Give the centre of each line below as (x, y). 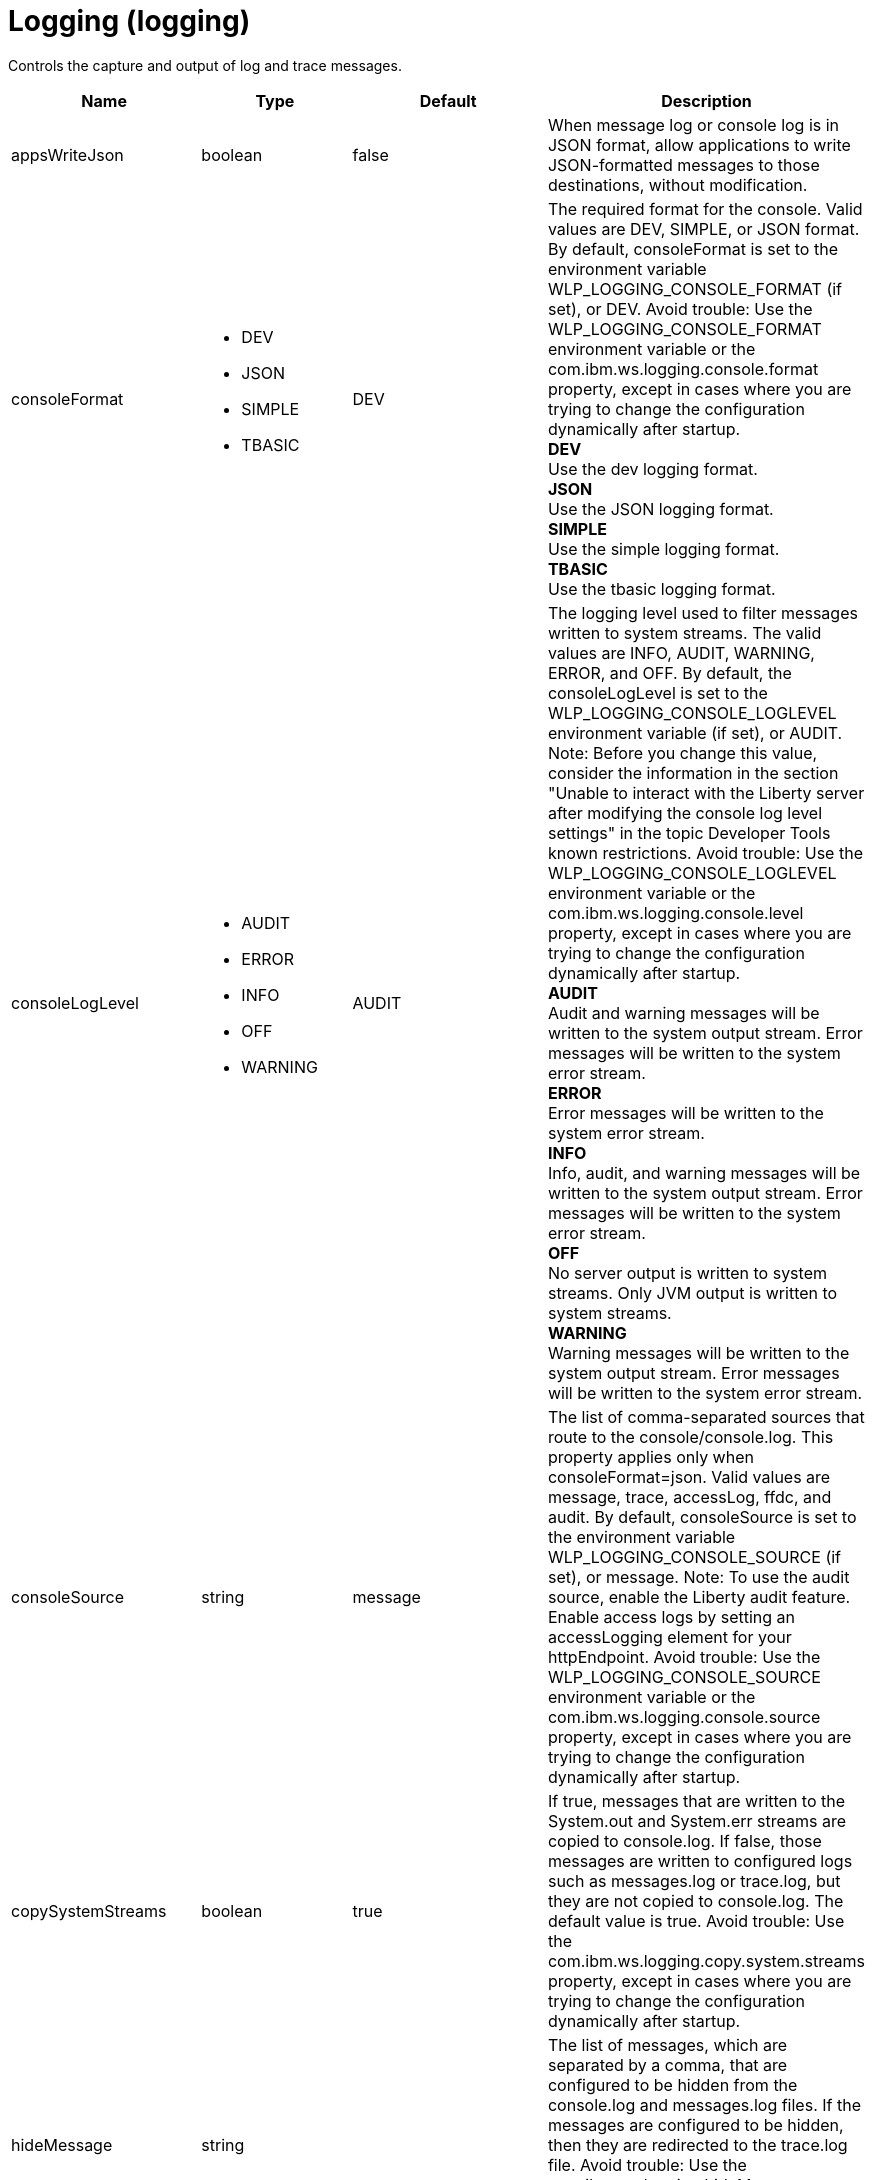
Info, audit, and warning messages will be (704, 1172)
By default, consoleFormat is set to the (692, 248)
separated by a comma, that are (667, 2064)
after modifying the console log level (685, 812)
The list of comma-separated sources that (706, 1416)
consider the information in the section (693, 772)
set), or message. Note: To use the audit (698, 1576)
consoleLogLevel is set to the (657, 692)
